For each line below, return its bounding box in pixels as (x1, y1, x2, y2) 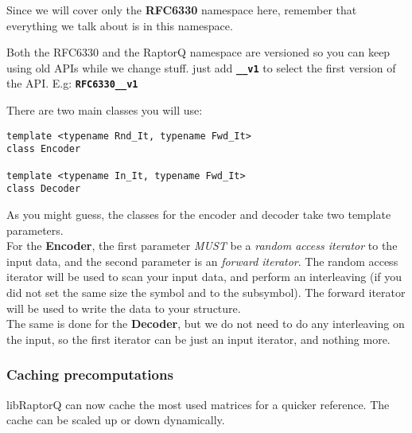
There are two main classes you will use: (6, 102, 203, 119)
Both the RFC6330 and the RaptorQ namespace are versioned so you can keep (6, 44, 391, 60)
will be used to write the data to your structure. (6, 299, 241, 316)
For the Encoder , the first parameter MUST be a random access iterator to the (6, 237, 398, 254)
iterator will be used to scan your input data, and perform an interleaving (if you (6, 268, 402, 285)
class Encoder (6, 143, 81, 155)
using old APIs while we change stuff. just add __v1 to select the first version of (6, 59, 396, 76)
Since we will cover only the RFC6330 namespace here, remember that (6, 2, 357, 18)
